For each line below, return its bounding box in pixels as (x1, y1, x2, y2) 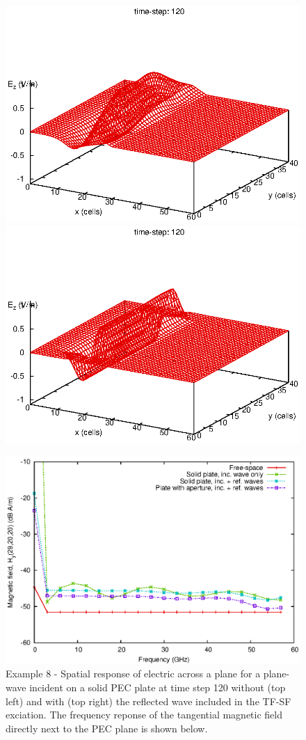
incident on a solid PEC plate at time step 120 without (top (29, 680, 286, 695)
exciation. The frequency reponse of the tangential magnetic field (6, 707, 282, 722)
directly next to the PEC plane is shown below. (6, 721, 208, 735)
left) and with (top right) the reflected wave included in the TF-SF (6, 693, 291, 708)
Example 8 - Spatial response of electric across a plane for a (6, 666, 261, 681)
